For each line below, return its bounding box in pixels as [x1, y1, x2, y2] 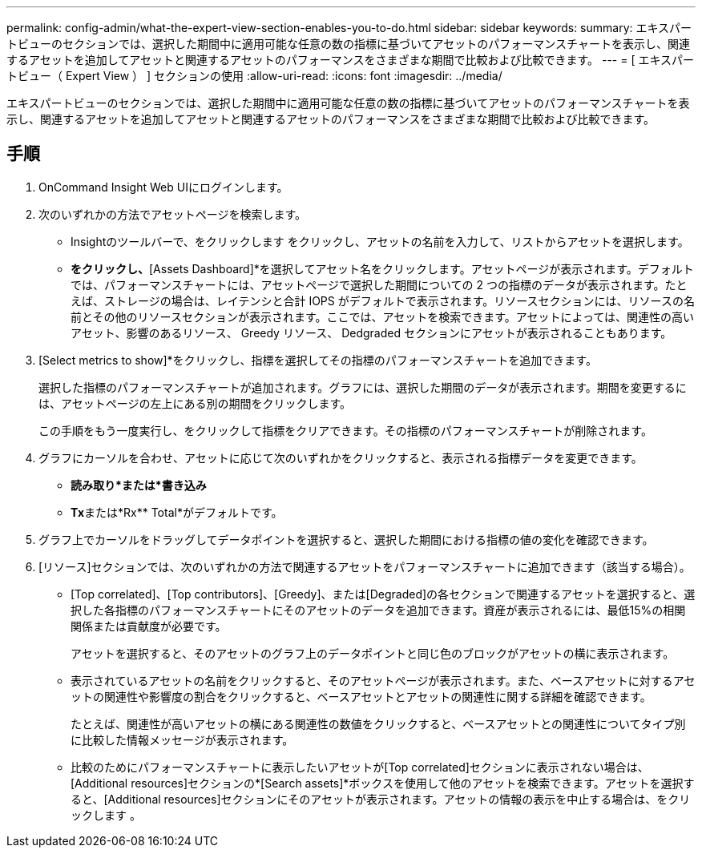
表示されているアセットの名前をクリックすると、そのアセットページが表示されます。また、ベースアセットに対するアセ [71, 673, 696, 687]
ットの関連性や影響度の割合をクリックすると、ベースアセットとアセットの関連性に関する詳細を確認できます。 [71, 689, 652, 703]
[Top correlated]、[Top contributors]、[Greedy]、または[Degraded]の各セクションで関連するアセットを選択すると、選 [71, 586, 696, 601]
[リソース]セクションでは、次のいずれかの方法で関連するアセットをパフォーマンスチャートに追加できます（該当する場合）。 [38, 559, 691, 574]
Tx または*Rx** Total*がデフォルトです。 [71, 505, 283, 519]
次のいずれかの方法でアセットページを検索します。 [38, 207, 307, 221]
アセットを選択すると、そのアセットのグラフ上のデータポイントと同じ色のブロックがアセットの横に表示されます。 [71, 646, 675, 660]
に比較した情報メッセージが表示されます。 [71, 732, 294, 747]
